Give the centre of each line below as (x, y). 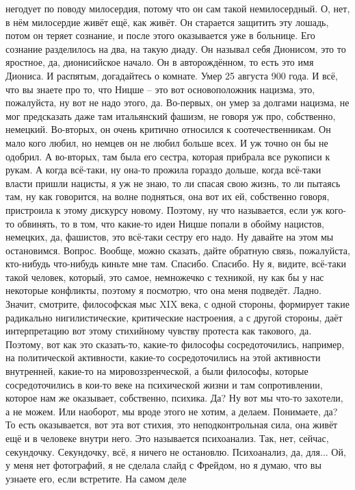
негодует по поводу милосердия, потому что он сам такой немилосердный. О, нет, (178, 8)
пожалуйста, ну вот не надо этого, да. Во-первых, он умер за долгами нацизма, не (177, 102)
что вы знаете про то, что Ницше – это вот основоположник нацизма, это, (160, 89)
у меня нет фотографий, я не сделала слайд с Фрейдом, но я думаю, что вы (163, 465)
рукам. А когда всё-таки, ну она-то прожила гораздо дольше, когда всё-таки (163, 170)
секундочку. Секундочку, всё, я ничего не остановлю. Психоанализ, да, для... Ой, (176, 451)
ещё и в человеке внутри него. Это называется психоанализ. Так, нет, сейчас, (167, 438)
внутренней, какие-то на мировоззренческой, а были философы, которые (157, 371)
